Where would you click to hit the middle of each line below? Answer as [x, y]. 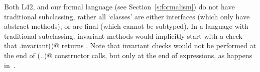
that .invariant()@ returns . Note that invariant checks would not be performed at [130, 45]
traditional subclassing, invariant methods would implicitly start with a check [123, 36]
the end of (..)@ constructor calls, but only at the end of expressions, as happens [128, 55]
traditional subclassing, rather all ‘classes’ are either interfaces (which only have [127, 16]
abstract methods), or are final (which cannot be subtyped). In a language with [126, 26]
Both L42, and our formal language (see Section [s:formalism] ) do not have [119, 6]
